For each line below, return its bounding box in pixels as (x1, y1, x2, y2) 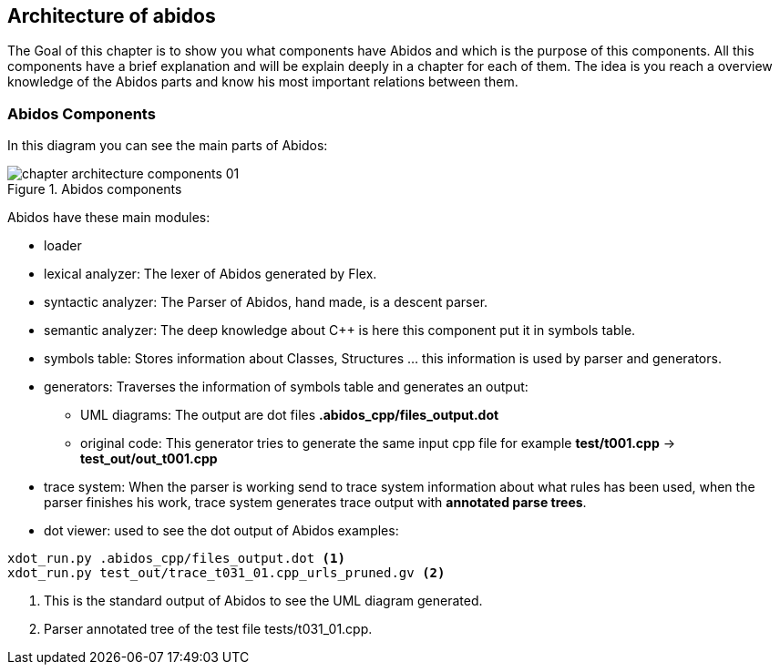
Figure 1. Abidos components (7, 181, 182, 198)
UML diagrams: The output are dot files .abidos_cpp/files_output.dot (80, 407, 499, 423)
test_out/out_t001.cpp (80, 451, 218, 467)
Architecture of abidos (7, 5, 216, 27)
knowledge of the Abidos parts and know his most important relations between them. (7, 74, 518, 90)
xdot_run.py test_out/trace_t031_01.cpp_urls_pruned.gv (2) (7, 565, 446, 581)
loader (44, 238, 82, 254)
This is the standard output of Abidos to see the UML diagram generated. (44, 593, 483, 609)
